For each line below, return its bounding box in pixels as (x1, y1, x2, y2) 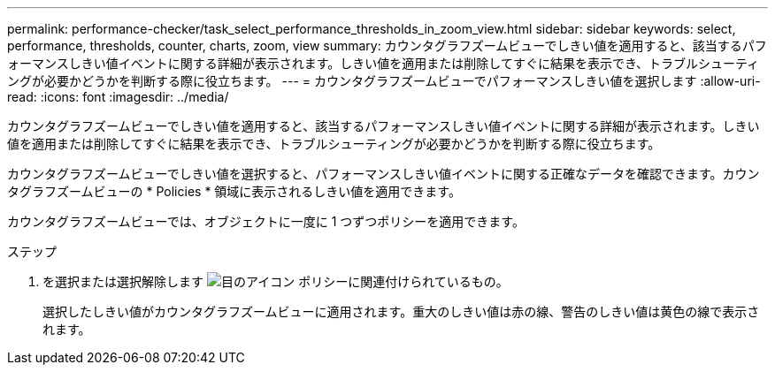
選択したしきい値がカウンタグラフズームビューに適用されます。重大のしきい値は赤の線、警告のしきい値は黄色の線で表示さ (42, 304, 760, 319)
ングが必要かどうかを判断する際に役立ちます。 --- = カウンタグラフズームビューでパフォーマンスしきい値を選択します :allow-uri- (7, 73, 761, 88)
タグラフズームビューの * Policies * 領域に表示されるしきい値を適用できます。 (7, 184, 461, 199)
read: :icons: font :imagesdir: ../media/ (7, 89, 229, 104)
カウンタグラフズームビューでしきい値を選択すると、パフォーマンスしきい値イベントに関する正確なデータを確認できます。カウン (7, 166, 760, 181)
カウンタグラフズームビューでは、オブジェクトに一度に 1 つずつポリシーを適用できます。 (7, 214, 525, 229)
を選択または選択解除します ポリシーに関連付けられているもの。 (42, 274, 509, 289)
